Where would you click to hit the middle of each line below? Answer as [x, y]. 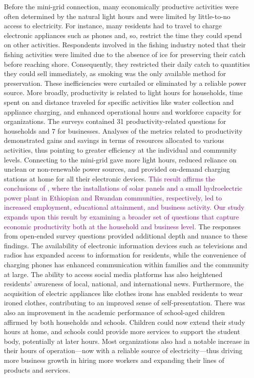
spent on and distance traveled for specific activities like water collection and [119, 102]
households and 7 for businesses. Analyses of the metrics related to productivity [123, 130]
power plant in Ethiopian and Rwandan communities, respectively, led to [113, 197]
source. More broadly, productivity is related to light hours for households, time [123, 92]
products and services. [37, 369]
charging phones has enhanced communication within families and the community [127, 265]
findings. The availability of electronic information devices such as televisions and [126, 245]
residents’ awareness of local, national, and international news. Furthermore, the [124, 284]
